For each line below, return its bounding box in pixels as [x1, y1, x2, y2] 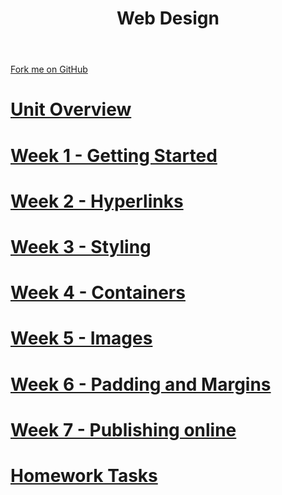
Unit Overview [10, 98, 132, 121]
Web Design [116, 7, 220, 30]
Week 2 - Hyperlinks [10, 190, 184, 212]
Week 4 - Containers [10, 282, 186, 304]
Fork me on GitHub [10, 63, 88, 76]
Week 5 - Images [10, 327, 153, 350]
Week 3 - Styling [10, 235, 152, 258]
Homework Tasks [10, 464, 158, 487]
